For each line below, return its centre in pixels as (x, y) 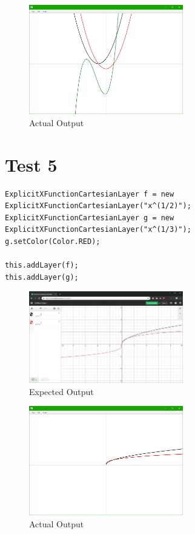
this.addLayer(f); (42, 265)
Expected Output (61, 391)
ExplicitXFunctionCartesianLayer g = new (90, 218)
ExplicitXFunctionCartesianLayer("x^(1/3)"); (98, 230)
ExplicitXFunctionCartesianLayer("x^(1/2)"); (98, 206)
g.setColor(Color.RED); (53, 241)
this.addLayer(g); (42, 277)
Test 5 (31, 164)
